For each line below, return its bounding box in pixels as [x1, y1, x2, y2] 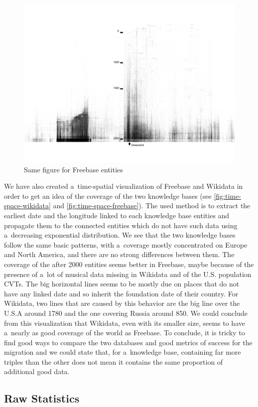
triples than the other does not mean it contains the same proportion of [4, 356, 223, 367]
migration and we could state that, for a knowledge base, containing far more [4, 347, 241, 357]
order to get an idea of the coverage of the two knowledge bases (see [4, 190, 212, 201]
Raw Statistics [4, 391, 80, 406]
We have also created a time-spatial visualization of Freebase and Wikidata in [4, 181, 243, 191]
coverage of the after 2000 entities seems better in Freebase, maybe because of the [4, 259, 254, 269]
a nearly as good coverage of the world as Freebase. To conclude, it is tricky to [4, 327, 245, 338]
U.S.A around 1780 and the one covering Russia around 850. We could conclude [4, 307, 248, 318]
